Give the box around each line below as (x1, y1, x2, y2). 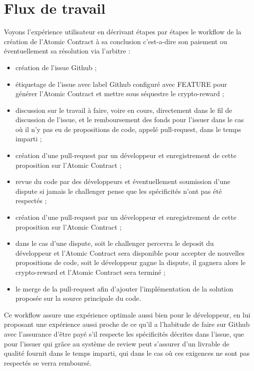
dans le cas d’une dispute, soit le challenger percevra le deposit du (15, 238, 214, 248)
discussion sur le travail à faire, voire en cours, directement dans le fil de (15, 105, 232, 115)
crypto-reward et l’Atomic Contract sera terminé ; (15, 267, 166, 277)
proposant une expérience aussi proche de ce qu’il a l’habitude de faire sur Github (4, 319, 250, 329)
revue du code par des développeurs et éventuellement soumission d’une (15, 176, 231, 186)
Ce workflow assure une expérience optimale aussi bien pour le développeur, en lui (4, 309, 251, 319)
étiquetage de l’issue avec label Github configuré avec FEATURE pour (15, 79, 227, 89)
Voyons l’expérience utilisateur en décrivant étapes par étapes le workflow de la (4, 26, 242, 37)
